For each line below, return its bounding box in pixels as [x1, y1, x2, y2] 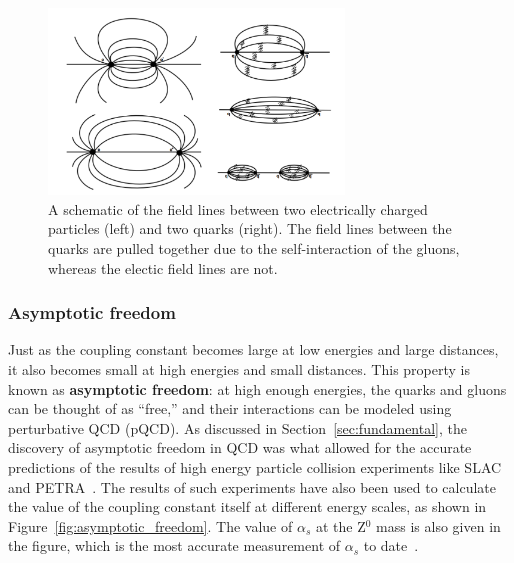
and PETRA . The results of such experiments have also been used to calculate [8, 476, 496, 497]
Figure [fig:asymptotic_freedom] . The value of [8, 515, 293, 536]
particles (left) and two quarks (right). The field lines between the [48, 218, 452, 239]
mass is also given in [376, 515, 501, 536]
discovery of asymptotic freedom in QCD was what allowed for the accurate [8, 437, 472, 458]
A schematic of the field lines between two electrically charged [48, 198, 428, 219]
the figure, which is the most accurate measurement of [8, 535, 341, 556]
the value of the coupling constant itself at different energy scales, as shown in [8, 496, 487, 517]
